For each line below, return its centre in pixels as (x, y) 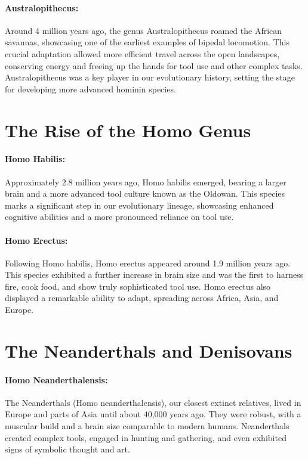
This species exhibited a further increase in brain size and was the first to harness (154, 275)
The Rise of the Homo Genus (128, 130)
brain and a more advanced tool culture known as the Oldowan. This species (145, 193)
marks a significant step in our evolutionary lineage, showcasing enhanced (139, 205)
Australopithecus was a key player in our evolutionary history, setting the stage (150, 77)
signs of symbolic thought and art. (67, 449)
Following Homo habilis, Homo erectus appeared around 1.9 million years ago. (148, 263)
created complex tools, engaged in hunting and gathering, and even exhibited (146, 437)
